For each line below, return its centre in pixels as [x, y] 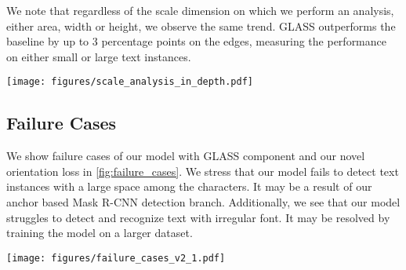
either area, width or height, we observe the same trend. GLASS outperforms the [201, 26]
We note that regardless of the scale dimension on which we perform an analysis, [200, 10]
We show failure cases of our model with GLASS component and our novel [186, 156]
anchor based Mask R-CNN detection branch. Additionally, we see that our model [203, 202]
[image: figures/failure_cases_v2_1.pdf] [116, 258]
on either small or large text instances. [99, 56]
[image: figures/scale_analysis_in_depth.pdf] [130, 82]
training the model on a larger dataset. [100, 233]
